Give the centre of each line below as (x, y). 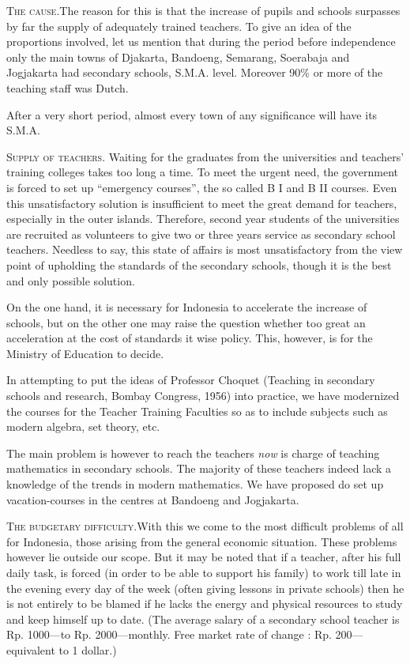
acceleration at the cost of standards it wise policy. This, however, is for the (190, 338)
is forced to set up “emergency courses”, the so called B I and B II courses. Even (202, 187)
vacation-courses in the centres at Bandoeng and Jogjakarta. (153, 499)
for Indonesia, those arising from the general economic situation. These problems (202, 541)
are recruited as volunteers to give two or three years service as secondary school (201, 234)
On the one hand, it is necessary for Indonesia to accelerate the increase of (187, 307)
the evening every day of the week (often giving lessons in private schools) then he (205, 588)
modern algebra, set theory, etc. (83, 426)
